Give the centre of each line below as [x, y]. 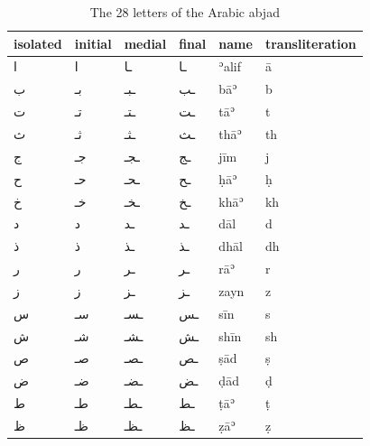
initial [93, 43]
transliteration [310, 43]
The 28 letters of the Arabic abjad [185, 12]
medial [145, 43]
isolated [38, 43]
